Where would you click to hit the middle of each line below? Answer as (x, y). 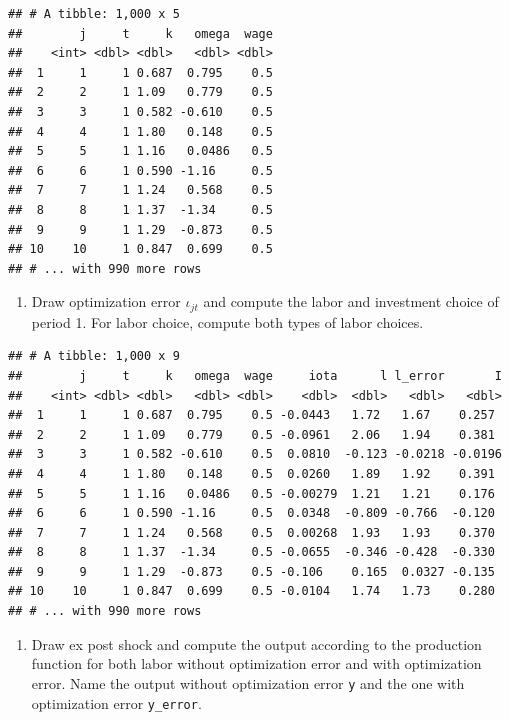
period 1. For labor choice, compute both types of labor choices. (227, 321)
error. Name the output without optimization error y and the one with (248, 682)
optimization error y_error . (116, 702)
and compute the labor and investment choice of (351, 301)
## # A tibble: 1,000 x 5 (94, 14)
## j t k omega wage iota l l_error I (255, 375)
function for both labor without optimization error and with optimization (256, 663)
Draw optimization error (106, 301)
